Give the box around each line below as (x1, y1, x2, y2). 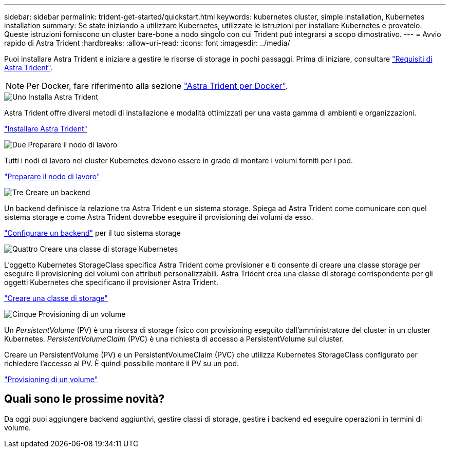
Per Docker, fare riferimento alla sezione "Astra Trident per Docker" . (26, 81, 288, 91)
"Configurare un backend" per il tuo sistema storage (4, 229, 181, 237)
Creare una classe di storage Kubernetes (40, 244, 178, 253)
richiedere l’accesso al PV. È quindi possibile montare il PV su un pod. (4, 359, 239, 368)
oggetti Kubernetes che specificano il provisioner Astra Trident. (4, 278, 218, 287)
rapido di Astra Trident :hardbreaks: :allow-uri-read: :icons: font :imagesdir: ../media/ (4, 39, 290, 47)
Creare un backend (25, 188, 90, 197)
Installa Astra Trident (28, 92, 98, 101)
